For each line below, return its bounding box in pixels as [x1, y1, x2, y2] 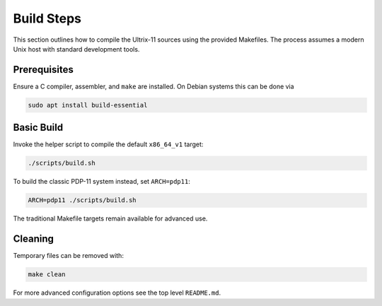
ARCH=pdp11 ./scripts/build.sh [28, 196, 137, 204]
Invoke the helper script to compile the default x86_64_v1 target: [13, 140, 204, 148]
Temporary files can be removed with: [13, 252, 124, 260]
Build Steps [13, 11, 81, 26]
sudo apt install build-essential [28, 101, 148, 109]
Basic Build [13, 122, 64, 134]
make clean [28, 271, 66, 278]
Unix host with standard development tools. [13, 45, 140, 53]
